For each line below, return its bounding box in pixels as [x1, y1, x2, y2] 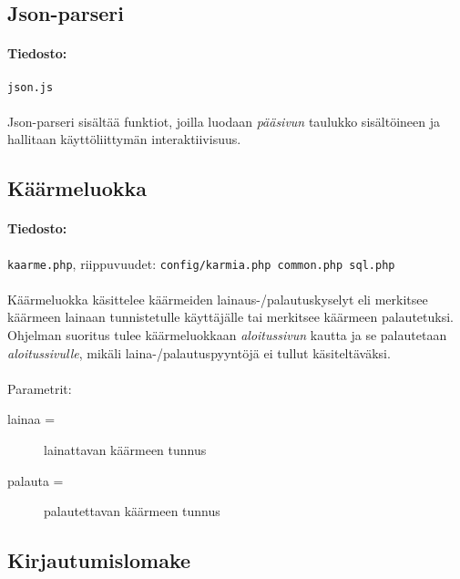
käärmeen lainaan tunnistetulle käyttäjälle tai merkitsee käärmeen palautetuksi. [7, 307, 454, 326]
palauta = [7, 470, 64, 490]
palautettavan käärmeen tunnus [44, 501, 220, 521]
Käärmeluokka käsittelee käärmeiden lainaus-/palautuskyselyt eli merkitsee [7, 289, 428, 308]
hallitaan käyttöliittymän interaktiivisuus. [7, 129, 241, 149]
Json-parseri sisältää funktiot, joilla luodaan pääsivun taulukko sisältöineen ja [7, 111, 440, 130]
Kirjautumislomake [7, 546, 191, 574]
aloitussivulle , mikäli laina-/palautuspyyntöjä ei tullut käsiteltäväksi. [7, 343, 391, 362]
